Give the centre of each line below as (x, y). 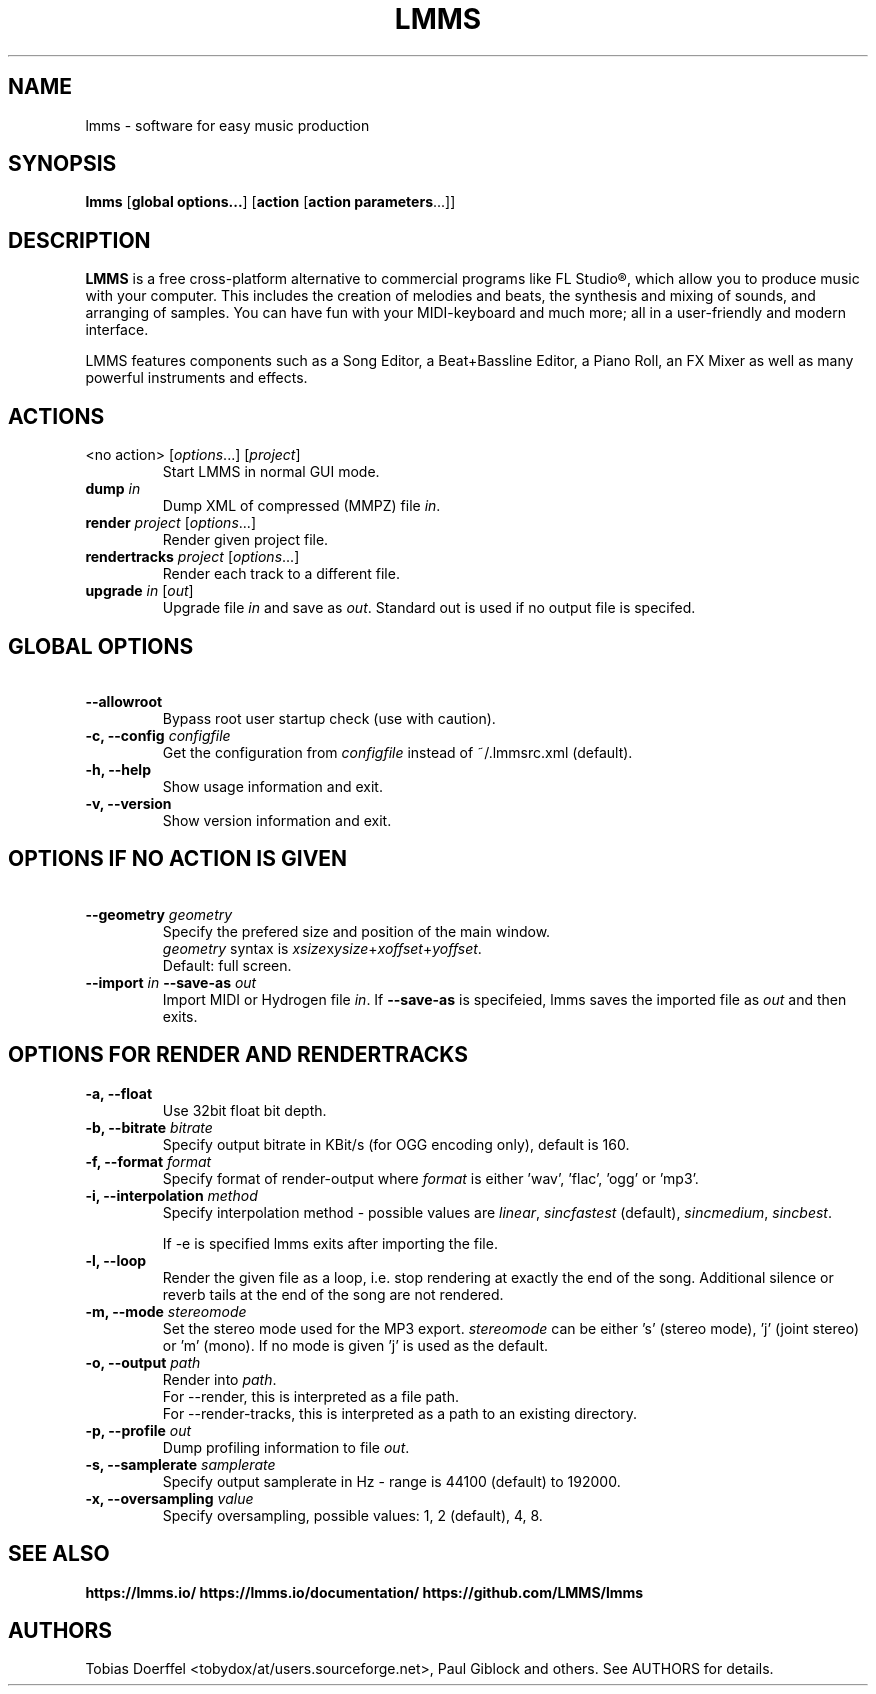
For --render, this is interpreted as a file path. (311, 1396)
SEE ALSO (59, 1554)
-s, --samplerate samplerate (180, 1464)
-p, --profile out (138, 1430)
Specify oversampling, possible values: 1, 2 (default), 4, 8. (352, 1515)
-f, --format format (148, 1161)
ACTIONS (56, 416)
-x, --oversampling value (169, 1498)
